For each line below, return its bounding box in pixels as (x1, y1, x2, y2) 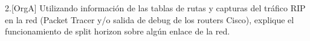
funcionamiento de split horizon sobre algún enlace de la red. (5, 25, 230, 37)
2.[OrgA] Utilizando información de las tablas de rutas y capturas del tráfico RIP (5, 2, 306, 14)
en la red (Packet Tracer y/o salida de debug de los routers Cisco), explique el (5, 13, 294, 26)
